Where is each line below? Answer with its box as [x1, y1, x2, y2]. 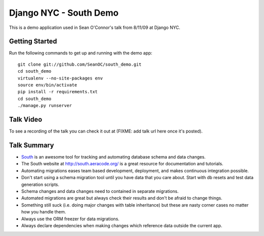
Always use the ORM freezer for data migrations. [21, 216, 120, 222]
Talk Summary [9, 141, 54, 149]
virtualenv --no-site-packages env [18, 75, 103, 81]
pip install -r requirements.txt [18, 89, 98, 95]
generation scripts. [21, 182, 60, 187]
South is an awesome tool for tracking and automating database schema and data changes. [21, 154, 206, 159]
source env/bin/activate [18, 82, 77, 88]
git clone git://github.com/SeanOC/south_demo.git [18, 61, 142, 67]
